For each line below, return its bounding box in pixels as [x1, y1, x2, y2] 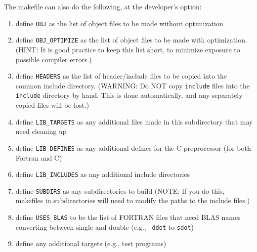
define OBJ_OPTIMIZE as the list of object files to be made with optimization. [15, 35, 247, 45]
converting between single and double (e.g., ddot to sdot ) [15, 221, 194, 232]
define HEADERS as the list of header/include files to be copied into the [15, 71, 227, 81]
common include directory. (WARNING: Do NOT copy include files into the [15, 80, 250, 90]
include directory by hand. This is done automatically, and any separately [15, 90, 243, 100]
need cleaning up [15, 126, 67, 136]
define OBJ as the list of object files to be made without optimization [15, 18, 223, 28]
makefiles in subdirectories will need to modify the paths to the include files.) [15, 195, 250, 206]
